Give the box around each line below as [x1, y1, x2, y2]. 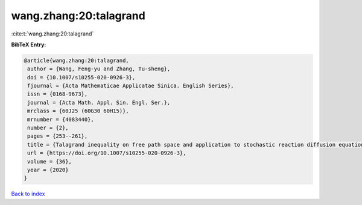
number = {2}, [27, 124, 69, 132]
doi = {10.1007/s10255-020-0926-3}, [27, 74, 136, 81]
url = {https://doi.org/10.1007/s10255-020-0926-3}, [27, 150, 186, 156]
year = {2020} [27, 167, 69, 173]
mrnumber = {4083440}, [27, 116, 95, 123]
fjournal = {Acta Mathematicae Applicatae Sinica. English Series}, [27, 82, 234, 90]
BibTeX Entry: [11, 41, 46, 48]
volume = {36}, [27, 158, 72, 165]
